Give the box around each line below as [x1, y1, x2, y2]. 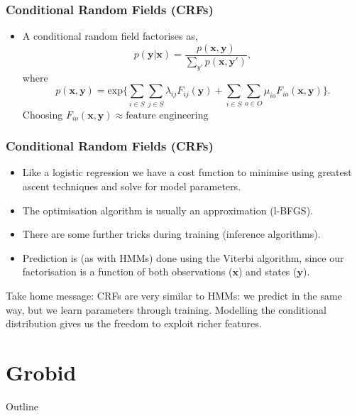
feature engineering [126, 110, 209, 121]
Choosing [22, 106, 63, 121]
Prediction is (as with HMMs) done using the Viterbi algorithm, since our [22, 250, 344, 265]
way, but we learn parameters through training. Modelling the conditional [6, 302, 326, 317]
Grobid [6, 357, 77, 386]
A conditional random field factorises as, [22, 28, 198, 43]
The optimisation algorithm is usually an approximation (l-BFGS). [22, 202, 313, 217]
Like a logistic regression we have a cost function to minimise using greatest [22, 165, 352, 180]
